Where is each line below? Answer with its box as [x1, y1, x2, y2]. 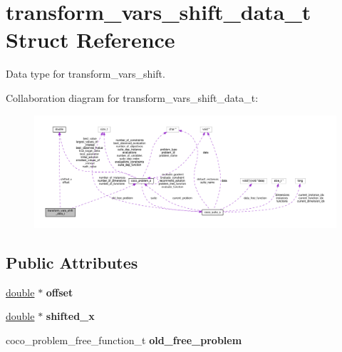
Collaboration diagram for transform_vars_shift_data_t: [6, 90, 259, 105]
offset [46, 284, 73, 299]
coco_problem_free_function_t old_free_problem [6, 333, 242, 348]
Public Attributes [6, 252, 138, 274]
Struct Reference [6, 25, 175, 54]
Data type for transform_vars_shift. [6, 66, 165, 81]
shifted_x [46, 309, 95, 323]
